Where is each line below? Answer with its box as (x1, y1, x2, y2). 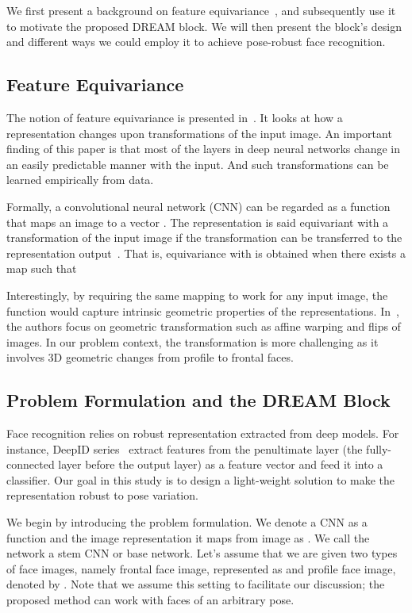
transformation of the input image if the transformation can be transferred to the (6, 229, 402, 246)
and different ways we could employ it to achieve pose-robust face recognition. (6, 33, 386, 50)
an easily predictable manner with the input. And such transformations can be (6, 155, 389, 172)
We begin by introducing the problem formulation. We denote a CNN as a (6, 514, 368, 531)
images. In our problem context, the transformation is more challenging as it (6, 333, 379, 350)
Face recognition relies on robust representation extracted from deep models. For (6, 425, 399, 442)
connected (6, 456, 55, 473)
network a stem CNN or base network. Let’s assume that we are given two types (6, 545, 398, 561)
